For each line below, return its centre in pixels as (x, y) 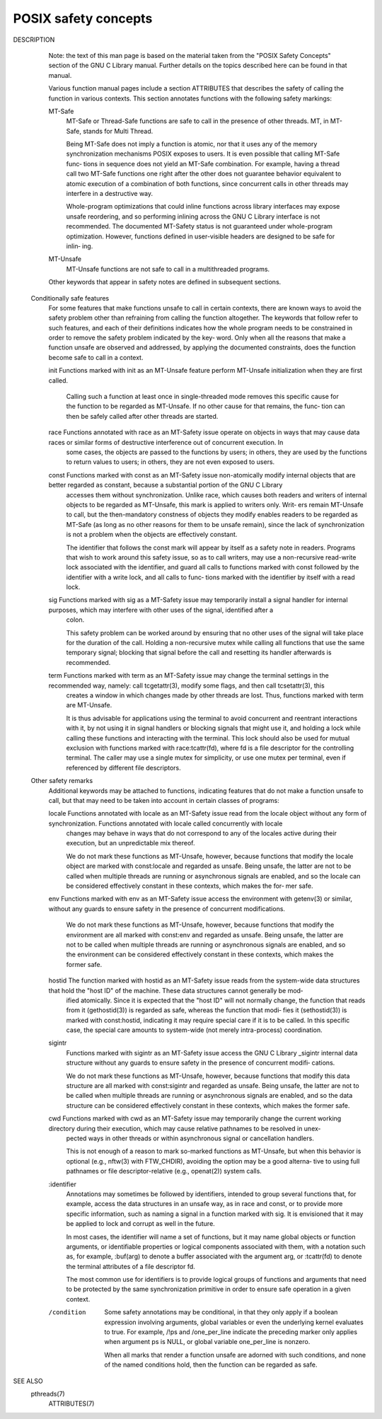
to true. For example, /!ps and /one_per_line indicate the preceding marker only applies (231, 1332)
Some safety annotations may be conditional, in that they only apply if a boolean (221, 1312)
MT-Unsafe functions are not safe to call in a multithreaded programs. (168, 269)
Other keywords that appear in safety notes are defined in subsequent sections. (165, 282)
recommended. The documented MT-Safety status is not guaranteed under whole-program (199, 226)
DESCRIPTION (34, 40)
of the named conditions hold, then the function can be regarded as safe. (211, 1365)
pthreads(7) (48, 1394)
